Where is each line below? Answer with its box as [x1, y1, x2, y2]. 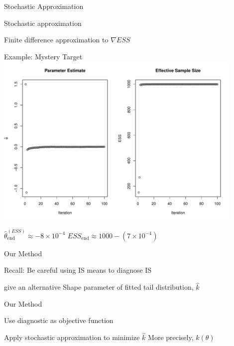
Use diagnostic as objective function [4, 315, 114, 326]
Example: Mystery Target [4, 51, 83, 61]
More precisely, [148, 332, 194, 343]
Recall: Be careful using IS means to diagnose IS [4, 265, 152, 275]
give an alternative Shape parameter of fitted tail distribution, [4, 282, 194, 292]
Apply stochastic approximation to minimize [4, 332, 140, 343]
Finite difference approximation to [4, 34, 109, 45]
